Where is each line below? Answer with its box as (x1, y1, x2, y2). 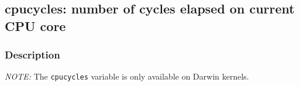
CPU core (5, 16, 66, 35)
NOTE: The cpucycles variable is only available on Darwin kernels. (5, 70, 249, 82)
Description (5, 47, 60, 62)
